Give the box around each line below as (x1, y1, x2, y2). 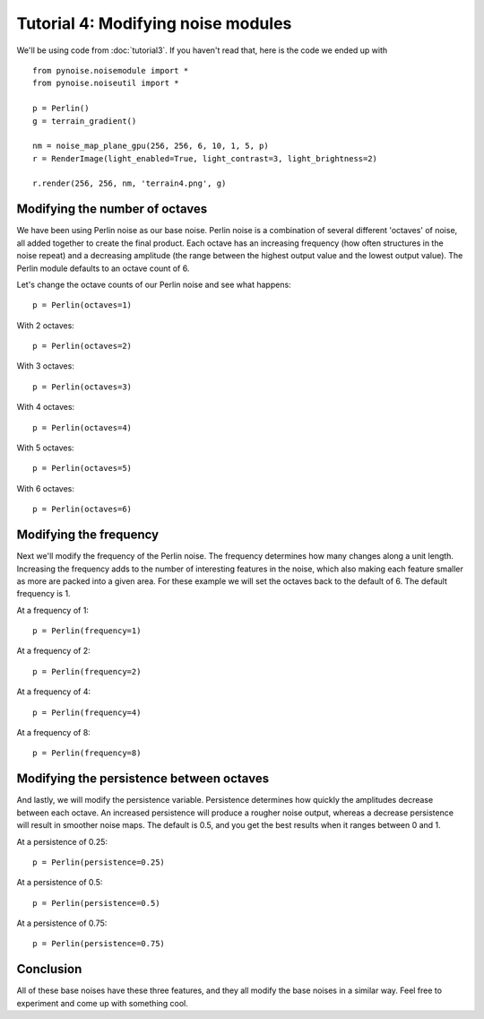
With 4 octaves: (16, 402, 75, 413)
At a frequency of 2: (16, 646, 91, 657)
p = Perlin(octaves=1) (32, 300, 133, 310)
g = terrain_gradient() (32, 116, 137, 126)
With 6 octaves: (16, 483, 75, 493)
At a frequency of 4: (16, 686, 91, 697)
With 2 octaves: (16, 319, 75, 331)
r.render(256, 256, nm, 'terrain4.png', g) (32, 179, 227, 188)
